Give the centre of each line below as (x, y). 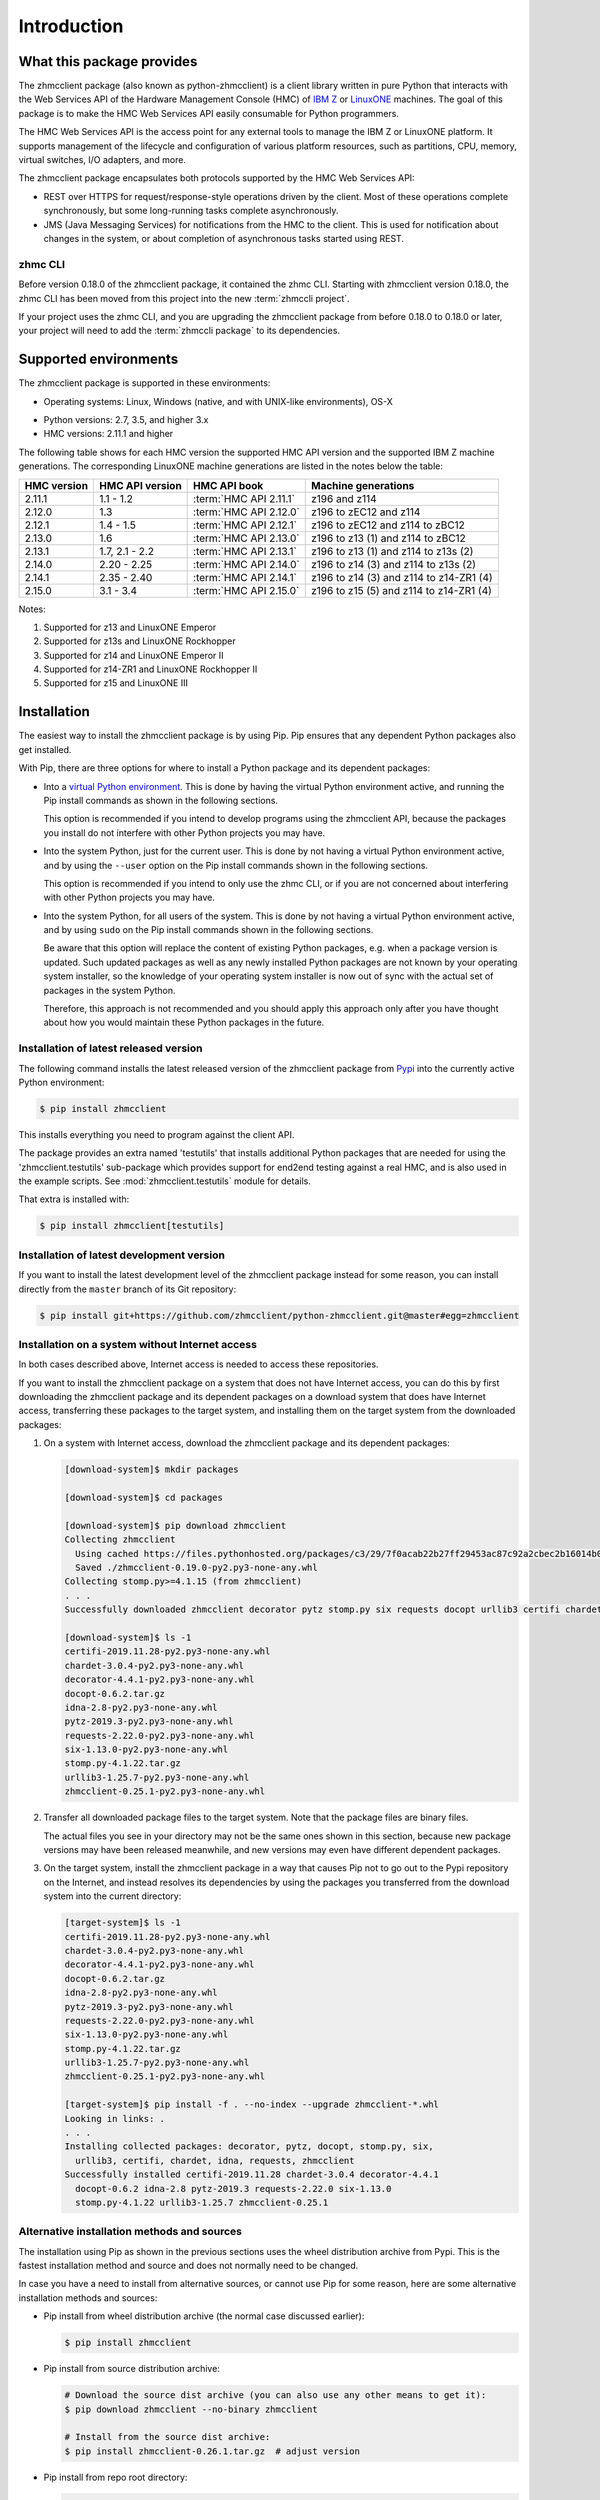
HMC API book (228, 485)
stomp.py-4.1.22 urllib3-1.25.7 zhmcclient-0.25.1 (202, 2202)
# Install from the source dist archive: (167, 2437)
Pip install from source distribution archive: (131, 2369)
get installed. (45, 749)
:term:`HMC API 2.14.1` (245, 577)
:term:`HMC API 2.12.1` (245, 525)
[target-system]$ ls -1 (123, 1923)
